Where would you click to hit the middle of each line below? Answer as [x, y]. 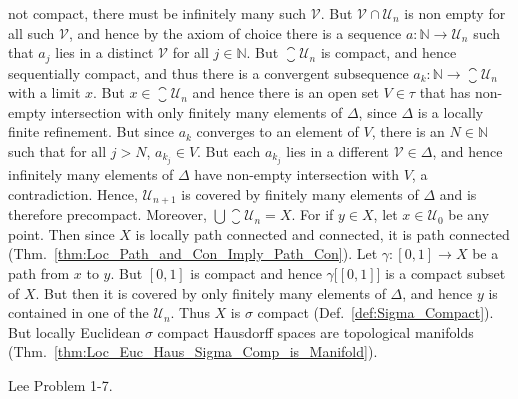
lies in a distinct [104, 52]
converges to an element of [277, 131]
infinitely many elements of [91, 174]
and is [458, 193]
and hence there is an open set [285, 92]
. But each [229, 151]
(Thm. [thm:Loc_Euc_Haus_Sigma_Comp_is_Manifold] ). [193, 351]
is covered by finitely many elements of [300, 193]
